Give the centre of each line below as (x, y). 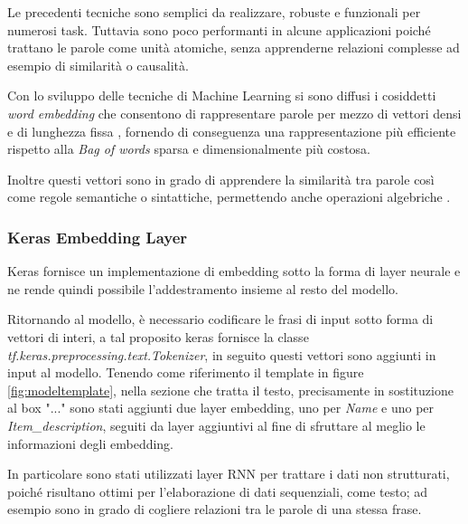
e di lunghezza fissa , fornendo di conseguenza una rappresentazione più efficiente (232, 131)
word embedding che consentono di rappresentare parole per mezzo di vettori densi (234, 113)
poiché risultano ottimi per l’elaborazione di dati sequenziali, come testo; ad (218, 491)
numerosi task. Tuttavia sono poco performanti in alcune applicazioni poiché (219, 29)
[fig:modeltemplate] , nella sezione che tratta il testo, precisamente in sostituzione (230, 390)
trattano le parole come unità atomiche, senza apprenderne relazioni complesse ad (234, 48)
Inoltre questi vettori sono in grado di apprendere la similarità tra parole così (221, 179)
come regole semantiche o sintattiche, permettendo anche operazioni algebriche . (229, 197)
